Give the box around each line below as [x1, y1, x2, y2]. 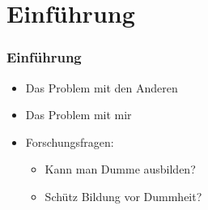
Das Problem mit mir [25, 106, 132, 123]
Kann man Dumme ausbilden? [45, 161, 196, 178]
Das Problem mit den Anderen [25, 79, 178, 96]
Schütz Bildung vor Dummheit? [45, 187, 202, 204]
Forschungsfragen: [25, 133, 114, 150]
